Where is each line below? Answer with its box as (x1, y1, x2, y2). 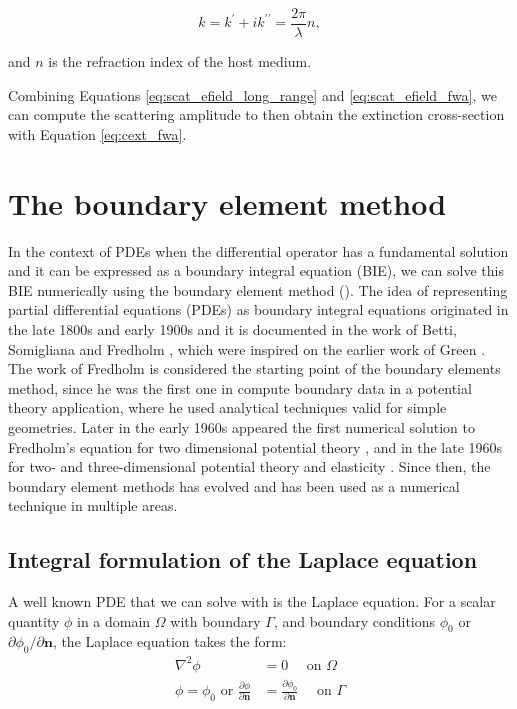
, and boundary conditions (273, 610, 436, 631)
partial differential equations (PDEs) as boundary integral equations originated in (8, 299, 509, 320)
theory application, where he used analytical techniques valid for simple (8, 397, 447, 418)
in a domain (77, 610, 151, 631)
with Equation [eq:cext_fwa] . (8, 123, 187, 144)
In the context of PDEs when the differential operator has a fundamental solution (8, 240, 509, 261)
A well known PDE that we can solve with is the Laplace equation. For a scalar (8, 591, 496, 612)
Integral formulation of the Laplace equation (8, 544, 478, 575)
